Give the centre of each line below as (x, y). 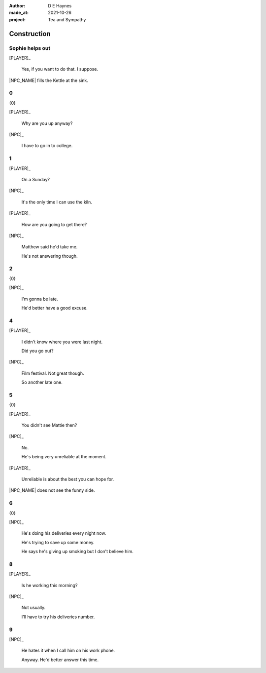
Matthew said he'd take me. (50, 247)
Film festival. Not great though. (53, 373)
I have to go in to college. (47, 146)
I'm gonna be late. (40, 299)
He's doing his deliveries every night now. (64, 533)
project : (17, 19)
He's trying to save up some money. (58, 542)
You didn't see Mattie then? (49, 425)
